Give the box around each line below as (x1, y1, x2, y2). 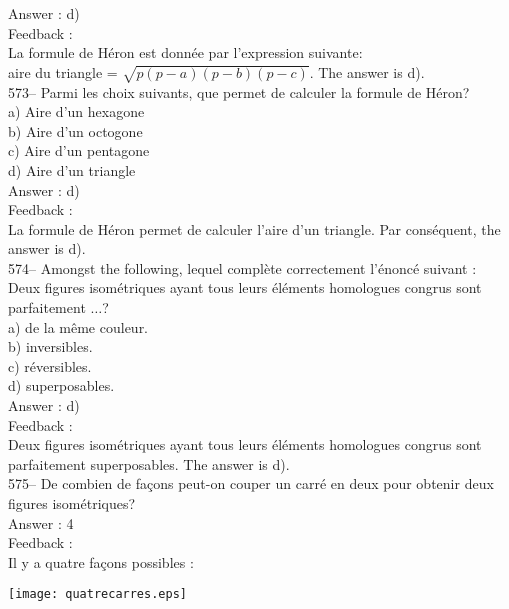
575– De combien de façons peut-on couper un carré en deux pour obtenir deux (8, 473, 494, 494)
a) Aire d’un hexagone (8, 101, 145, 122)
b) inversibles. (8, 336, 93, 357)
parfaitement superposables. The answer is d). (8, 453, 290, 474)
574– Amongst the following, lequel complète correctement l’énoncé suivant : (8, 257, 477, 278)
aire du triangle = (8, 61, 118, 82)
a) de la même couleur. (8, 316, 149, 337)
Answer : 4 (8, 512, 74, 533)
